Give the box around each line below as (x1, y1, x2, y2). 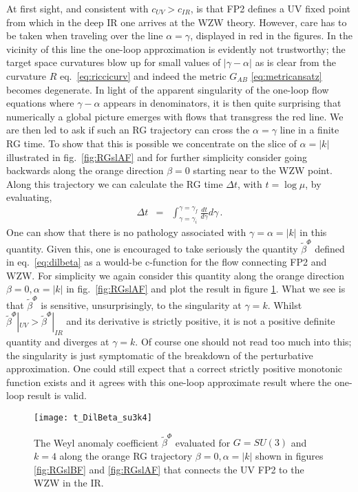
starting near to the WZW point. (193, 163, 333, 178)
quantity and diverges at (6, 334, 109, 348)
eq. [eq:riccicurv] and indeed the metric (60, 68, 227, 83)
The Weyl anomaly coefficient (34, 435, 159, 449)
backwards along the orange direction (6, 163, 164, 178)
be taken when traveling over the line (6, 28, 163, 43)
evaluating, (6, 190, 52, 204)
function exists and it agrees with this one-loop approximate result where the (6, 374, 332, 389)
